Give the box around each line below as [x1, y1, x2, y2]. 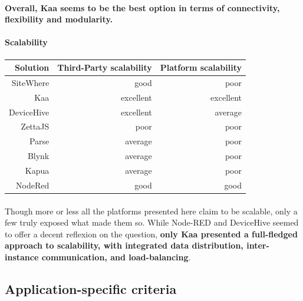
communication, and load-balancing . [41, 250, 191, 263]
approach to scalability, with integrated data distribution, [5, 239, 243, 252]
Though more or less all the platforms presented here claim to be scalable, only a [5, 204, 298, 217]
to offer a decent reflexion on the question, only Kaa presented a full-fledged [5, 227, 298, 240]
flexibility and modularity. [5, 13, 113, 25]
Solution [15, 61, 50, 74]
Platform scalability [160, 61, 242, 74]
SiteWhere [11, 76, 50, 88]
